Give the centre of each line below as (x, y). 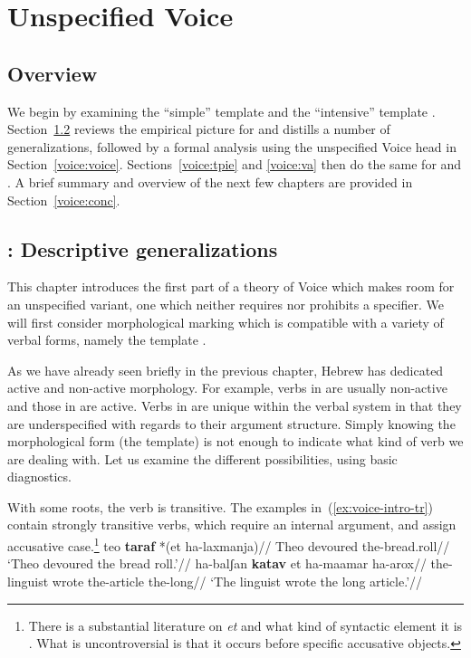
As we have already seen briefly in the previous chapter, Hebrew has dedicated (226, 370)
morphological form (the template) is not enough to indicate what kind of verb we (235, 441)
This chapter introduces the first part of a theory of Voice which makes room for (231, 286)
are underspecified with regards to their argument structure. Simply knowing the (231, 423)
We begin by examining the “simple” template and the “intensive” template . (221, 111)
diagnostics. (39, 477)
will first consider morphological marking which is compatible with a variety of (226, 322)
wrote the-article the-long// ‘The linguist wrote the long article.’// (237, 581)
